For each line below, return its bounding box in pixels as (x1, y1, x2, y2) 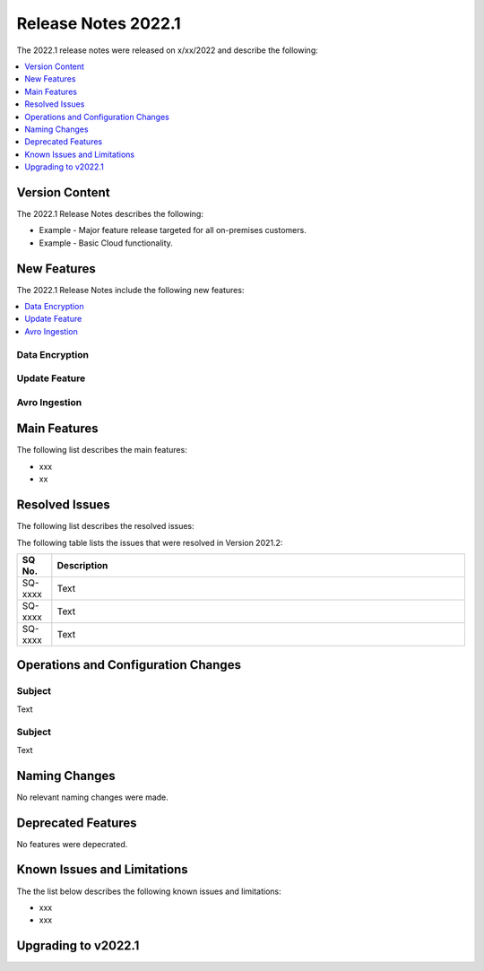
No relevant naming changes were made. (16, 792, 169, 802)
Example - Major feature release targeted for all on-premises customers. (39, 225, 307, 236)
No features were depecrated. (16, 838, 128, 849)
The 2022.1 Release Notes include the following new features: (16, 284, 245, 295)
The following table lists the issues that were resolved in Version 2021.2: (16, 537, 283, 548)
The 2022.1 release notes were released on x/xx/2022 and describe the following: (16, 45, 318, 56)
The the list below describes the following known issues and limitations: (16, 886, 281, 897)
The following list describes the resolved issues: (16, 521, 194, 532)
